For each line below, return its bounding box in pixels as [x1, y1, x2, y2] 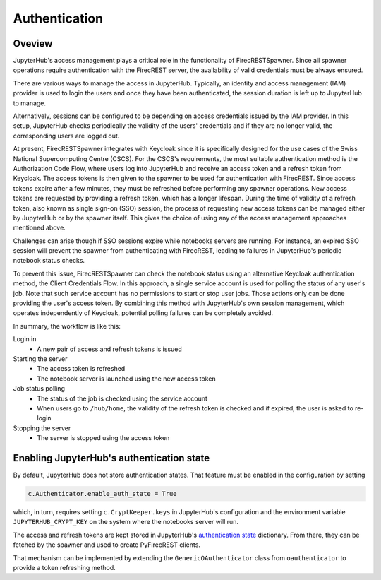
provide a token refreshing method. [13, 563, 116, 572]
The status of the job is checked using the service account [37, 394, 208, 403]
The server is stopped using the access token [37, 434, 170, 442]
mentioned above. [13, 223, 66, 232]
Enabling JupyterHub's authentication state [13, 452, 210, 464]
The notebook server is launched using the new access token [37, 374, 216, 383]
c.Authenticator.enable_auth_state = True [28, 490, 177, 498]
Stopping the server [13, 424, 71, 432]
